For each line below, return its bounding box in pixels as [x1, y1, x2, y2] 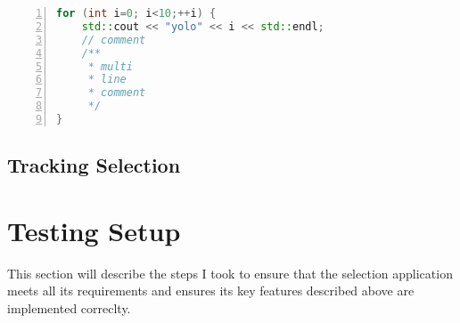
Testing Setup [7, 212, 181, 248]
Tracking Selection [7, 151, 181, 179]
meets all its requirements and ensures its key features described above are [7, 281, 415, 300]
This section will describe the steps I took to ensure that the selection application [7, 263, 453, 282]
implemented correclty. [7, 298, 131, 317]
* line [87, 73, 127, 86]
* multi [87, 60, 133, 73]
